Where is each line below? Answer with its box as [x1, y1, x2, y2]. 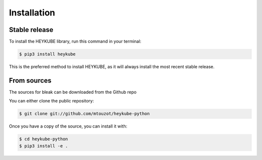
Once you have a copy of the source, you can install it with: [9, 123, 128, 129]
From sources [9, 76, 52, 85]
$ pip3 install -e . [19, 143, 68, 148]
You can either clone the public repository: [9, 98, 94, 104]
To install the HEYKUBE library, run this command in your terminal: [9, 39, 142, 44]
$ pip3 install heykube [19, 51, 76, 57]
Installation [9, 7, 55, 18]
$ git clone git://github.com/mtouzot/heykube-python [19, 111, 150, 116]
